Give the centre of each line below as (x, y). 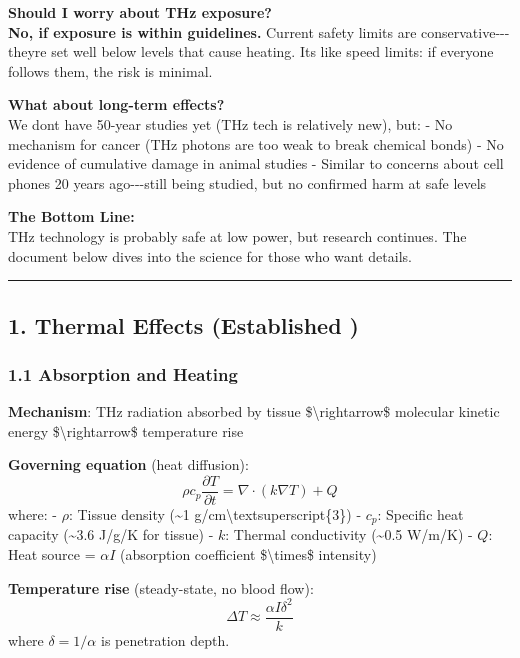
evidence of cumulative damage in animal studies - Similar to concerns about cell (256, 163)
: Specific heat (420, 513)
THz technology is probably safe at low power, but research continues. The (237, 235)
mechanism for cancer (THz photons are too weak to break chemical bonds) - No (256, 143)
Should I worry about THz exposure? (140, 12)
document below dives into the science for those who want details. (210, 255)
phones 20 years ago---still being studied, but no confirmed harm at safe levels (247, 182)
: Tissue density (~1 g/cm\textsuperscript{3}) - (215, 513)
